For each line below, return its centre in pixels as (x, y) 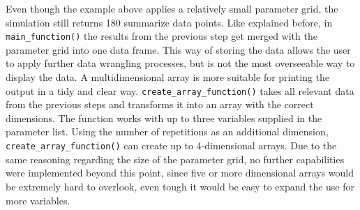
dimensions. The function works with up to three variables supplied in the (164, 118)
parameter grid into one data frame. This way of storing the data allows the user (178, 49)
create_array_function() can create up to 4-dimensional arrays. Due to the (171, 145)
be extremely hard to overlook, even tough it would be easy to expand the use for (180, 186)
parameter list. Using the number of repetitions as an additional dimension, (167, 132)
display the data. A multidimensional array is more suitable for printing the (168, 77)
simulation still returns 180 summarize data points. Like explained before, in (169, 22)
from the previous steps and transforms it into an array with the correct (160, 104)
